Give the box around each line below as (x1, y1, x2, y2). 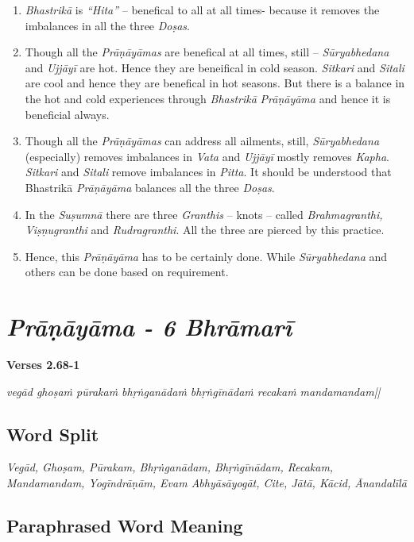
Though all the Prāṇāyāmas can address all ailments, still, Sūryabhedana (25, 133, 380, 149)
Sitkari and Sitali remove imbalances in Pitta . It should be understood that (25, 163, 392, 180)
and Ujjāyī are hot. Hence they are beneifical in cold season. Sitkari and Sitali (25, 59, 404, 75)
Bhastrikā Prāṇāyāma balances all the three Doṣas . (25, 179, 275, 195)
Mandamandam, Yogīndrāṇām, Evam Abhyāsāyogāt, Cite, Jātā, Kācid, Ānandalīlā (6, 475, 407, 491)
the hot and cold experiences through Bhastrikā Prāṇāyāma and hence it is (25, 90, 391, 106)
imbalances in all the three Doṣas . (25, 17, 190, 33)
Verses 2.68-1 (6, 356, 80, 373)
